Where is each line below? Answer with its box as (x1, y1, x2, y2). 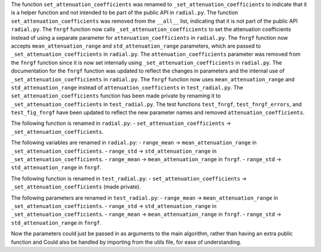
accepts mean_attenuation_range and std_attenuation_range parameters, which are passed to (11, 42, 261, 49)
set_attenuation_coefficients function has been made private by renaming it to (11, 92, 221, 99)
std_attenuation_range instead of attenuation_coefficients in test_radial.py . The (11, 84, 243, 91)
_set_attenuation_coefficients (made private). (11, 183, 141, 190)
